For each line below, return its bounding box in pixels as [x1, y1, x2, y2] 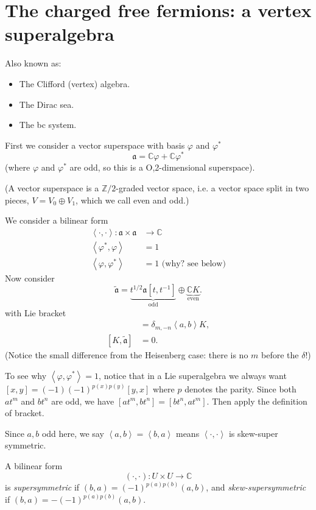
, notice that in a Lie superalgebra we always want [99, 369, 287, 381]
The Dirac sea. [19, 97, 74, 110]
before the [261, 348, 299, 361]
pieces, [5, 193, 29, 206]
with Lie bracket [5, 306, 66, 319]
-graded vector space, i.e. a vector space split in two [116, 181, 309, 194]
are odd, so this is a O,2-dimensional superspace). [69, 161, 255, 174]
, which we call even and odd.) [75, 193, 189, 206]
